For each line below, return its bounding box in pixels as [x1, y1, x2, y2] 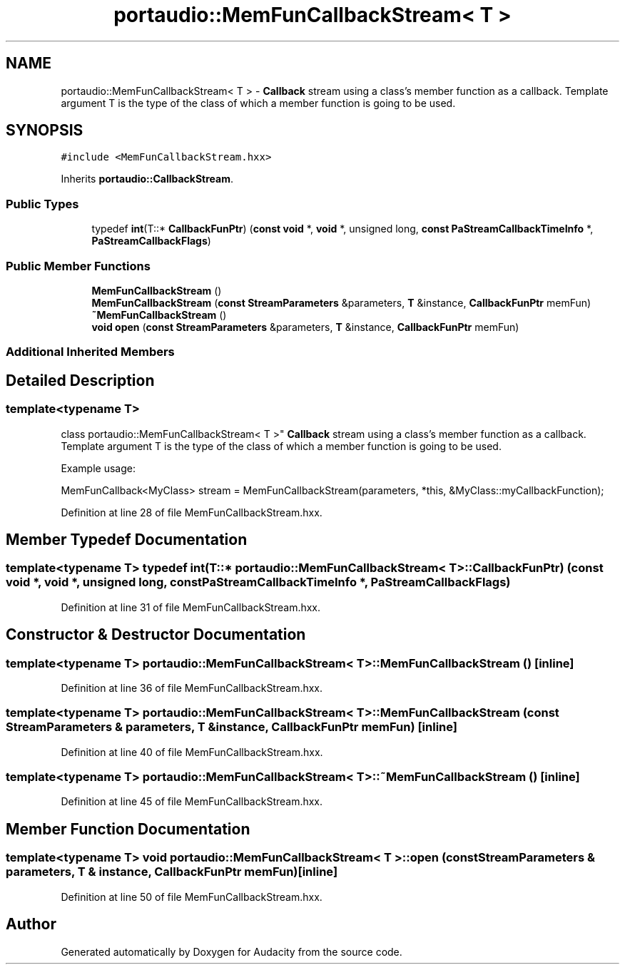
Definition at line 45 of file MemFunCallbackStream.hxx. [61, 795, 323, 808]
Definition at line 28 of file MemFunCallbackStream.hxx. [61, 506, 322, 519]
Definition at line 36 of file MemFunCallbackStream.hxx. [61, 681, 323, 694]
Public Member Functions [6, 258, 151, 273]
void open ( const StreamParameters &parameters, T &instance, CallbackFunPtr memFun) [91, 320, 519, 333]
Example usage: [61, 461, 136, 474]
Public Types [6, 196, 79, 211]
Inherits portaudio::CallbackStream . [61, 173, 234, 185]
